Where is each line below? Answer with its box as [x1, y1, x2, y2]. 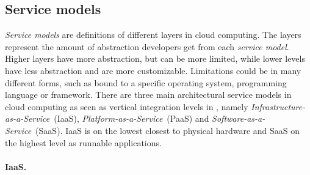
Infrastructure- [251, 100, 306, 113]
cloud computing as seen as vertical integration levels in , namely [5, 100, 248, 113]
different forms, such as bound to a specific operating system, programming [5, 76, 287, 89]
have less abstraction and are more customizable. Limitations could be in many [5, 64, 301, 76]
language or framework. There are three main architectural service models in [5, 88, 292, 101]
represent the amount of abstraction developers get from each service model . [5, 40, 289, 53]
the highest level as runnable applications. [5, 136, 162, 149]
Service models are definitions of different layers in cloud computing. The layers [5, 28, 301, 41]
